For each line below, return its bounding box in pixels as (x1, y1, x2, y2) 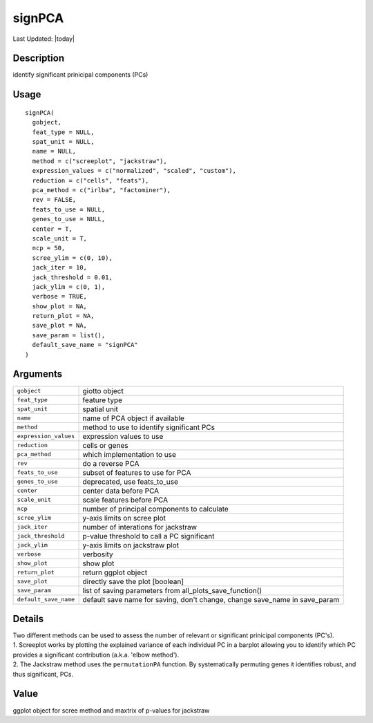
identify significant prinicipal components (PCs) (12, 71, 149, 79)
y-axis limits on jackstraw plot (82, 540, 180, 550)
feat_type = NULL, (32, 128, 95, 136)
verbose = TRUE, (32, 292, 88, 301)
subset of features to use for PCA (82, 467, 191, 477)
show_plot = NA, (32, 302, 88, 310)
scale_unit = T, (32, 234, 88, 242)
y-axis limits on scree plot (82, 513, 166, 523)
